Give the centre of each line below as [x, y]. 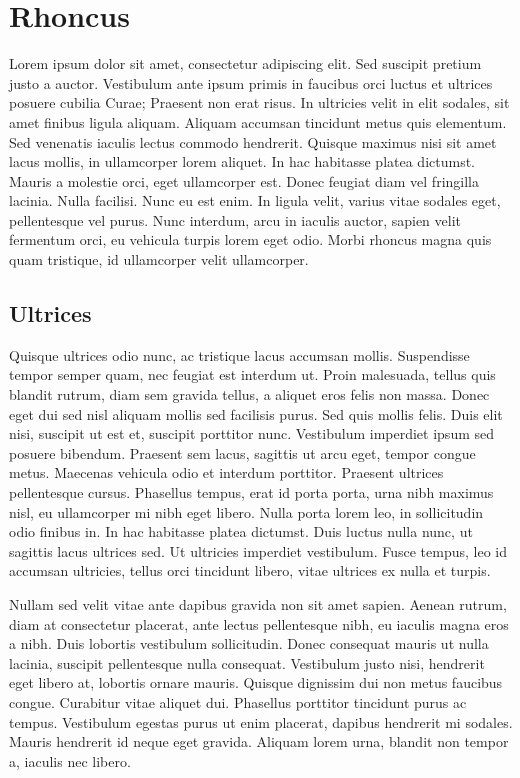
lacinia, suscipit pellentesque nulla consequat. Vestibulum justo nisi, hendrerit [247, 662]
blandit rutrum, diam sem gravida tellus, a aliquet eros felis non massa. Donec [249, 394]
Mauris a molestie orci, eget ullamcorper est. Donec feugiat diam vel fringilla [244, 180]
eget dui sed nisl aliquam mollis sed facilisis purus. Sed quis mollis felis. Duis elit [256, 413]
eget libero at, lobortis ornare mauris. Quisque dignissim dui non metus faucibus [256, 682]
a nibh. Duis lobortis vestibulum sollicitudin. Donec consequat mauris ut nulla [249, 643]
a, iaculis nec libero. [70, 760]
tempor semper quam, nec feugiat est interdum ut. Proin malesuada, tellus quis [252, 374]
